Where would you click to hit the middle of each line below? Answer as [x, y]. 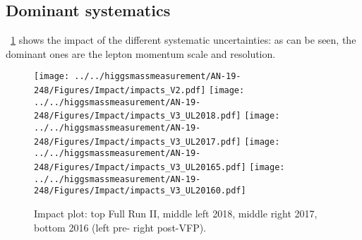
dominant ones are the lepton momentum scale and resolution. [141, 53]
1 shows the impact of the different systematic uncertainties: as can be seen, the [183, 40]
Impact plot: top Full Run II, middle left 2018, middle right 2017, [176, 213]
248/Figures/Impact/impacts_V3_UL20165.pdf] [140, 167]
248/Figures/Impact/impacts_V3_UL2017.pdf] [138, 142]
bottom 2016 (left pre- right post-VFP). [120, 227]
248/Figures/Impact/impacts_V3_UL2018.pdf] [138, 116]
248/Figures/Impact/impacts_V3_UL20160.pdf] [140, 191]
